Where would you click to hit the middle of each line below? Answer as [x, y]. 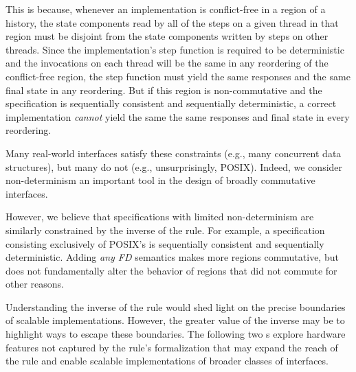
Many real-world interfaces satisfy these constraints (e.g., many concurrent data [174, 153]
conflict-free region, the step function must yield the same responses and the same [178, 76]
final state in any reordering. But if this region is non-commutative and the [164, 90]
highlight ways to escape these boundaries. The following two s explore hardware [176, 334]
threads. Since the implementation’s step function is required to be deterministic [175, 49]
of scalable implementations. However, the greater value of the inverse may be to [175, 320]
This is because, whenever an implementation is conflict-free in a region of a [166, 9]
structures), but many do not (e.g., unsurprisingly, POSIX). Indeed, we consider [174, 166]
